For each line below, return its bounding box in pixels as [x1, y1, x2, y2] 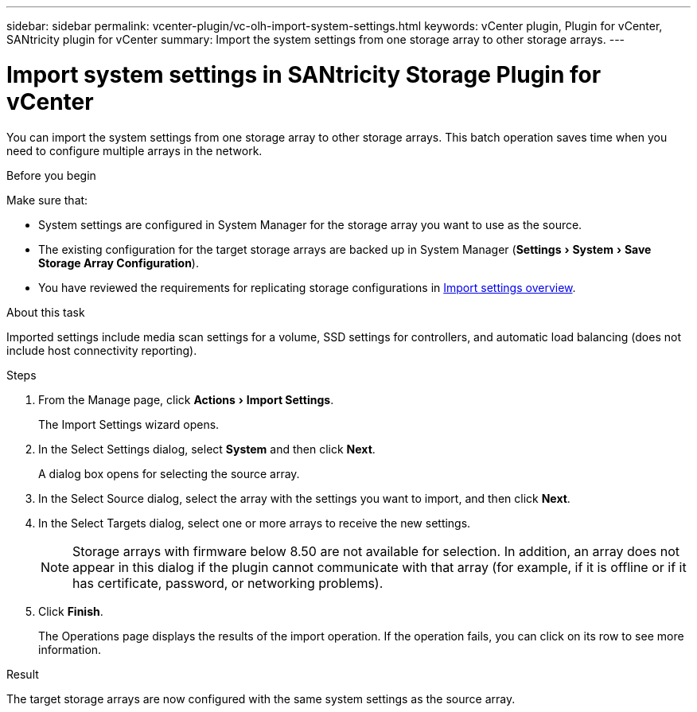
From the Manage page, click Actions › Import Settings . [38, 392, 334, 407]
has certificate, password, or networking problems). [72, 574, 384, 591]
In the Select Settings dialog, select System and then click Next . [38, 442, 376, 456]
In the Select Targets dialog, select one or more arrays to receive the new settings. [38, 516, 471, 530]
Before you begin [6, 168, 96, 182]
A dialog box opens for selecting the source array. [38, 466, 300, 481]
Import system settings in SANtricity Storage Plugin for [6, 60, 602, 88]
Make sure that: [6, 193, 88, 207]
